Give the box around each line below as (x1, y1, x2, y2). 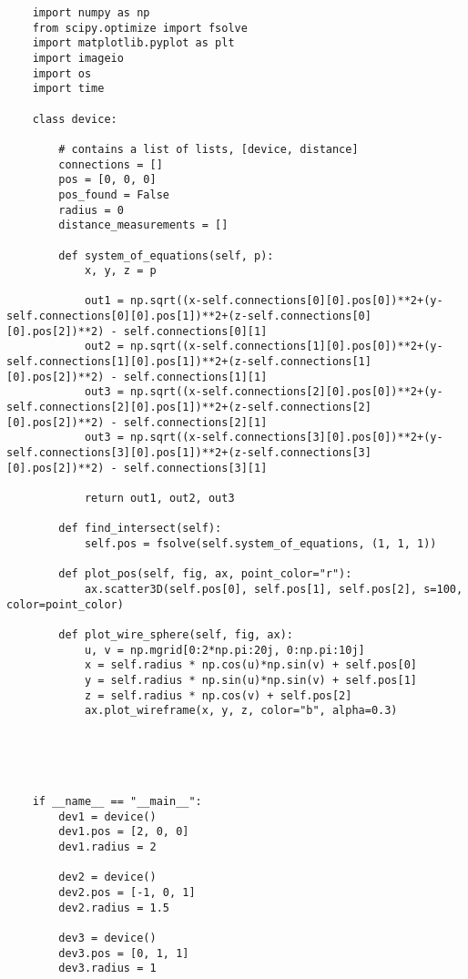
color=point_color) (6, 597, 124, 611)
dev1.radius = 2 (58, 841, 157, 854)
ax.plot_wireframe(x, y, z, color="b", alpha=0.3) (84, 704, 398, 718)
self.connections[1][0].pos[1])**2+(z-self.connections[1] (6, 355, 371, 369)
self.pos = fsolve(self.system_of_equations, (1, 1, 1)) (84, 536, 437, 550)
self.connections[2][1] (123, 415, 268, 429)
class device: (32, 112, 117, 126)
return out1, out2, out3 (84, 492, 235, 505)
